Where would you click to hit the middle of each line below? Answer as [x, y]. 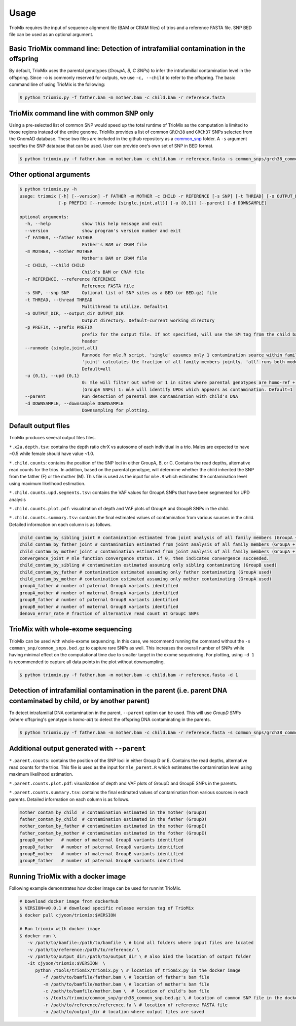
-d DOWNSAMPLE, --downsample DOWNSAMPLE [74, 403]
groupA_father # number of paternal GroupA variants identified [99, 586]
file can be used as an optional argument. [51, 34]
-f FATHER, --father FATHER [59, 238]
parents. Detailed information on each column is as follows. [69, 799]
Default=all [96, 369]
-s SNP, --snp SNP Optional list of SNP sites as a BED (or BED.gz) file [121, 293]
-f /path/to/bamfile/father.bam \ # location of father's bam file [126, 977]
